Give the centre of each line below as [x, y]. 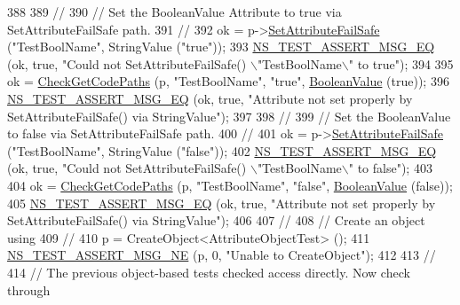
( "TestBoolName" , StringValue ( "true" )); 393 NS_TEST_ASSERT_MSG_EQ [221, 47]
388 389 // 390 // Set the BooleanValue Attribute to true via [174, 12]
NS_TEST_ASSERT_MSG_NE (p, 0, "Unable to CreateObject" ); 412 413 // [222, 255]
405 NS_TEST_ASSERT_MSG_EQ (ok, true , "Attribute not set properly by [222, 203]
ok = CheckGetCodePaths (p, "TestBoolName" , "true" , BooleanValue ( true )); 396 [228, 81]
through [29, 289]
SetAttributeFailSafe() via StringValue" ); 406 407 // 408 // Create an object [216, 220]
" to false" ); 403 [390, 168]
